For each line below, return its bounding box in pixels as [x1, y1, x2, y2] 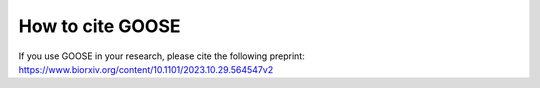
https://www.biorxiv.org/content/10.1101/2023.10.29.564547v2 [18, 63, 274, 75]
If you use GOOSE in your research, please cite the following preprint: [18, 50, 305, 62]
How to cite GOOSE [18, 15, 181, 37]
